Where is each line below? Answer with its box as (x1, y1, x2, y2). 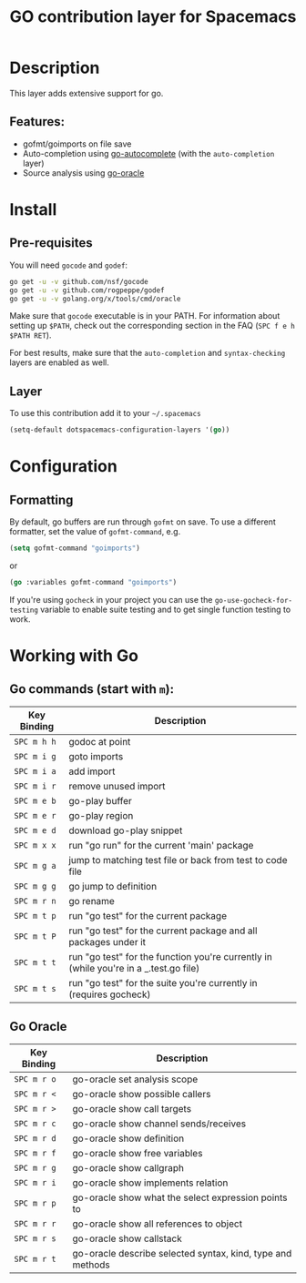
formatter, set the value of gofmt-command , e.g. (9, 526, 181, 537)
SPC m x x (14, 840, 56, 850)
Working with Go (9, 646, 139, 666)
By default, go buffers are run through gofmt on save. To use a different (9, 516, 276, 527)
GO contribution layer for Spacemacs (9, 6, 297, 27)
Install (9, 199, 57, 219)
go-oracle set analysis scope (72, 1073, 199, 1085)
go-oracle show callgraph (72, 1161, 185, 1174)
